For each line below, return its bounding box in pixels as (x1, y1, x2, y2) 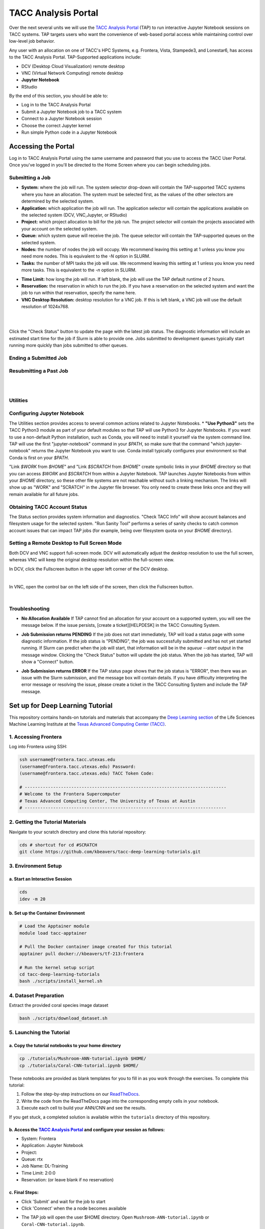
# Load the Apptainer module (19, 923, 90, 929)
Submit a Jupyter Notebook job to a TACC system (21, 109, 122, 115)
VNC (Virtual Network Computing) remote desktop (21, 70, 124, 76)
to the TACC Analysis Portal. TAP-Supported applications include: (9, 54, 142, 60)
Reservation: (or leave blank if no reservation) (21, 1177, 114, 1183)
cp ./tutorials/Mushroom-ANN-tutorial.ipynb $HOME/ (19, 1056, 147, 1061)
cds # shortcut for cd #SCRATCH (19, 842, 98, 848)
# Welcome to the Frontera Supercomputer (19, 791, 121, 797)
